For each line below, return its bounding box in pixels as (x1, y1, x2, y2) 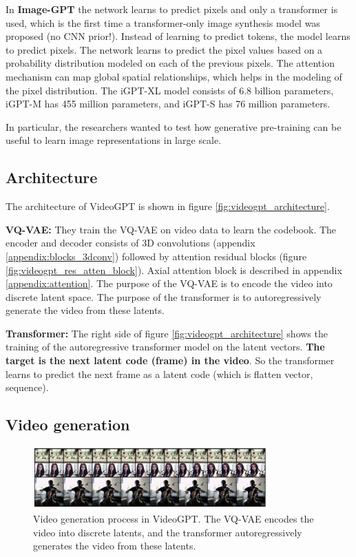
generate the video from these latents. (6, 303, 165, 317)
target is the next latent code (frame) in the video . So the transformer (6, 353, 335, 368)
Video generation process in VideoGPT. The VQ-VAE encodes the (33, 512, 314, 526)
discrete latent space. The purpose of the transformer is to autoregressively (6, 289, 322, 304)
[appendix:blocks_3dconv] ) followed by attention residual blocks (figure (6, 249, 307, 263)
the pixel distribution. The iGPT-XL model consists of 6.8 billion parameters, (6, 83, 334, 97)
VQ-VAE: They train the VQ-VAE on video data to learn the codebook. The (6, 222, 337, 236)
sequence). (6, 380, 49, 395)
